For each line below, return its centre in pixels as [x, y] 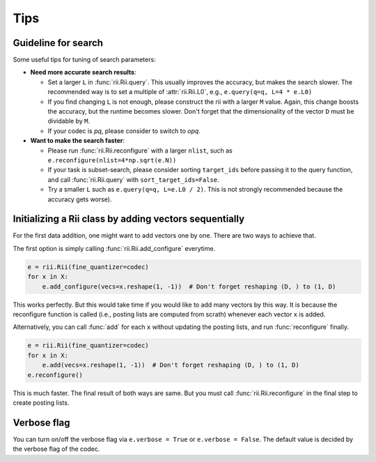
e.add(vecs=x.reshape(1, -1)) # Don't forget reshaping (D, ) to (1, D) [171, 365]
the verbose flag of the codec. [56, 449]
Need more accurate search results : [83, 72]
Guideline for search [58, 43]
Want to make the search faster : [78, 141]
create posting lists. [41, 402]
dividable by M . [69, 121]
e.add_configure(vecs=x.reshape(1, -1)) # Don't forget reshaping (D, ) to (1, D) [189, 286]
